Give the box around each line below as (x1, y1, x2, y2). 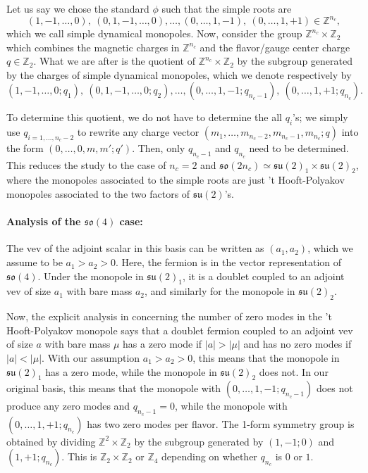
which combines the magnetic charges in (6, 39, 180, 54)
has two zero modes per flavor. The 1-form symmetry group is (87, 416, 355, 431)
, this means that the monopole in (192, 351, 340, 365)
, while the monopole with (174, 398, 288, 413)
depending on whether (161, 449, 257, 464)
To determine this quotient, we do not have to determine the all (6, 110, 282, 125)
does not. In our (259, 364, 329, 379)
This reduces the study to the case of (6, 157, 166, 172)
